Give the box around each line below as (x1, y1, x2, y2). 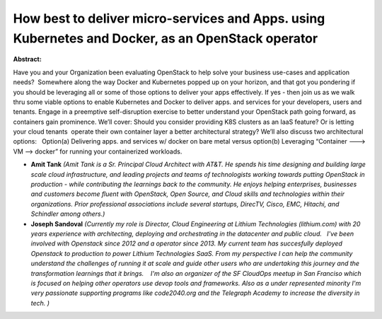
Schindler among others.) (30, 209, 105, 219)
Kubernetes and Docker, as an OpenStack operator (13, 30, 318, 46)
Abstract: (13, 55, 42, 64)
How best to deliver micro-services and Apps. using (13, 11, 325, 26)
